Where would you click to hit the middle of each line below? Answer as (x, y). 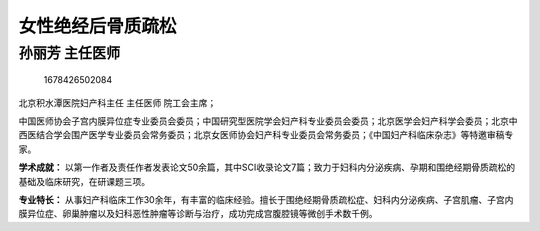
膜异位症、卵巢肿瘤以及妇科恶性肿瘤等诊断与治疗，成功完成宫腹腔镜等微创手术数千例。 (198, 214)
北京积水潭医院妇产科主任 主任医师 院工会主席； (117, 102)
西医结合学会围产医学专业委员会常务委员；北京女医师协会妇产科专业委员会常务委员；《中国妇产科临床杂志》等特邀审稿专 (266, 135)
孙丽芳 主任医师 (69, 53)
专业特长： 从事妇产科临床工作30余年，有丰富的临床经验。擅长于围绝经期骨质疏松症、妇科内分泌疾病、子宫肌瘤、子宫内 (266, 199)
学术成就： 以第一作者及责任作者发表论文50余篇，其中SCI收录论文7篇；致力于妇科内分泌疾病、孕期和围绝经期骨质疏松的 (266, 167)
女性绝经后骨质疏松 (97, 26)
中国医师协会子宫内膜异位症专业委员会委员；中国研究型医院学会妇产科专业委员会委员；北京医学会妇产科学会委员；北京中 (268, 121)
